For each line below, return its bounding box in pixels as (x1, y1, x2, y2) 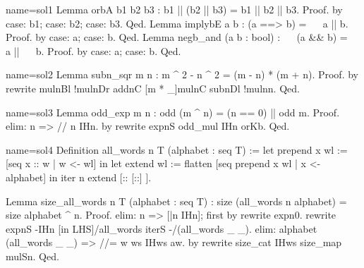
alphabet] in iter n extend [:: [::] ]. (6, 169, 152, 184)
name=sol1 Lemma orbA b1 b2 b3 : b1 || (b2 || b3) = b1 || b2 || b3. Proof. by (6, 2, 343, 16)
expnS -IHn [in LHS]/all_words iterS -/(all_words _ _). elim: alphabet (6, 221, 317, 236)
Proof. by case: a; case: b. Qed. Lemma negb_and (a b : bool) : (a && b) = (6, 30, 348, 44)
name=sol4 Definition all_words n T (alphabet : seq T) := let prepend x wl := (6, 142, 348, 157)
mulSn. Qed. (6, 248, 59, 263)
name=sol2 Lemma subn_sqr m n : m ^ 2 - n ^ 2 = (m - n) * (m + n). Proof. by (6, 67, 358, 82)
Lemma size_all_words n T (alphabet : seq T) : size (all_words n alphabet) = (6, 193, 347, 208)
